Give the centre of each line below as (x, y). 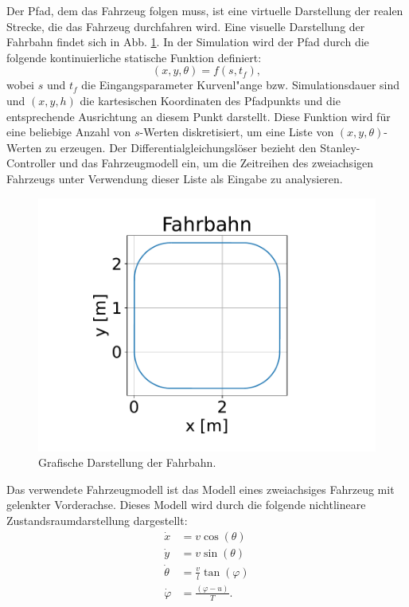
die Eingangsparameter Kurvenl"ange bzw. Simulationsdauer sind (241, 85)
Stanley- (340, 147)
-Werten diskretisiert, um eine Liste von (237, 132)
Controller (31, 163)
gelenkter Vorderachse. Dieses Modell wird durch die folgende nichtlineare (186, 505)
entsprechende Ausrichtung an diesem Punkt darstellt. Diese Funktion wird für (199, 116)
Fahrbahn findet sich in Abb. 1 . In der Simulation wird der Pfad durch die (188, 42)
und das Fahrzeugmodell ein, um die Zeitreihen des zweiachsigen (216, 163)
